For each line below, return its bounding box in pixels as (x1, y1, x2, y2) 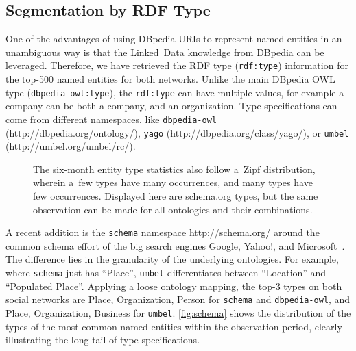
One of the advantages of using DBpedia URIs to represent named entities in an (5, 31, 342, 46)
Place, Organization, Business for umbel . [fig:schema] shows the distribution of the (5, 305, 351, 320)
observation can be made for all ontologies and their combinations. (33, 202, 313, 216)
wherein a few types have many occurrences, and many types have (33, 175, 313, 190)
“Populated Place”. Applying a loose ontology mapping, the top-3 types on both (5, 278, 342, 293)
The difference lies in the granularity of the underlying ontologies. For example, (5, 252, 339, 266)
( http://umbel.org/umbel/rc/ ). (5, 139, 136, 153)
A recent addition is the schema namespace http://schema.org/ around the (5, 225, 320, 239)
